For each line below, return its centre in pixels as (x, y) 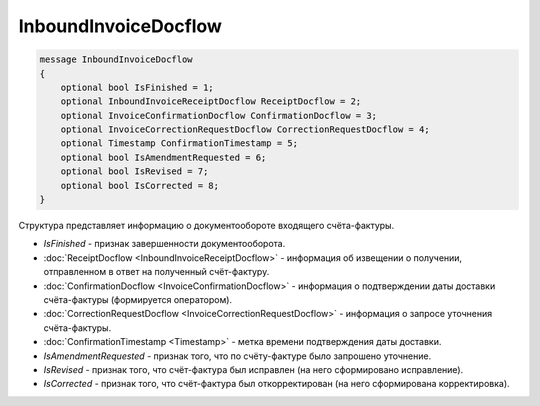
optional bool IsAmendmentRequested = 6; (163, 157)
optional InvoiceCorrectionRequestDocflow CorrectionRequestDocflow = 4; (245, 129)
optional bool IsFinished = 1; (137, 87)
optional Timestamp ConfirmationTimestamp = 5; (179, 143)
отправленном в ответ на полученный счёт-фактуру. (156, 272)
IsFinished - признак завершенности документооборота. (164, 244)
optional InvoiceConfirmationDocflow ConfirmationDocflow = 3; (219, 115)
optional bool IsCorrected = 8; (140, 185)
